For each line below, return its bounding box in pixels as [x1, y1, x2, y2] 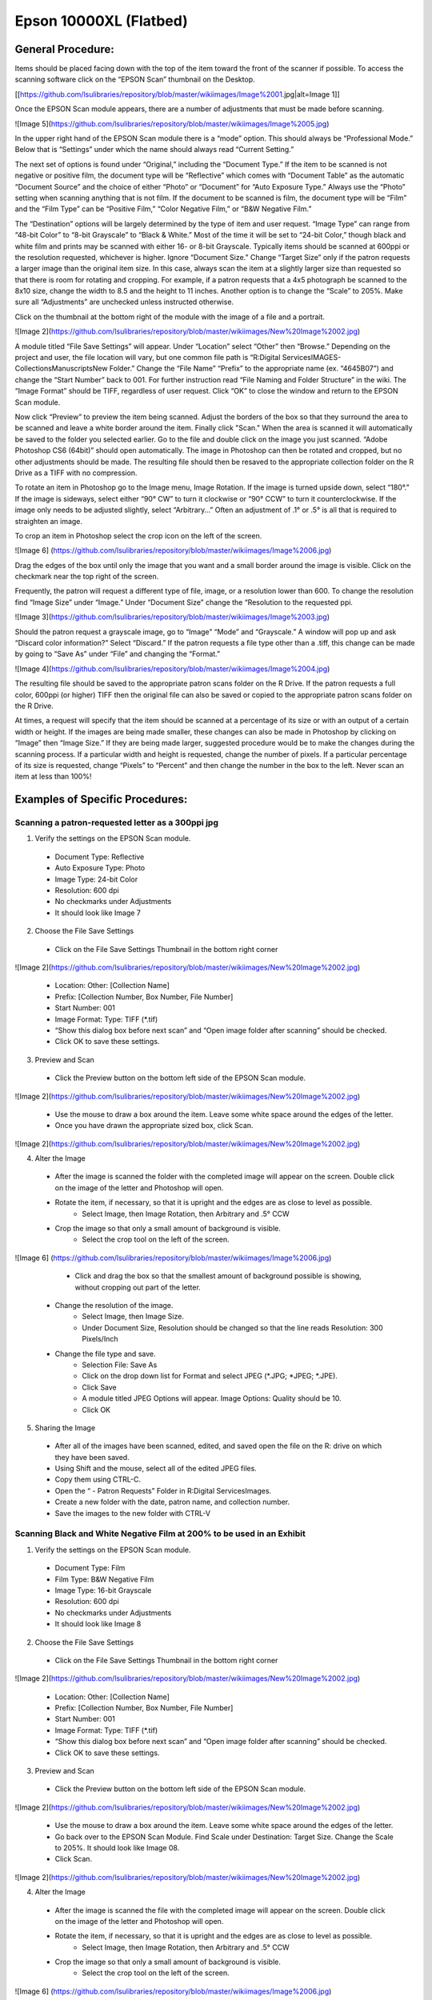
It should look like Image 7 [54, 908, 142, 918]
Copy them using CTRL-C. [54, 1474, 142, 1484]
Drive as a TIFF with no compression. [14, 468, 138, 478]
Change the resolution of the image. [54, 1300, 174, 1310]
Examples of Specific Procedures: [14, 793, 188, 806]
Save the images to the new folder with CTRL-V [54, 1508, 211, 1518]
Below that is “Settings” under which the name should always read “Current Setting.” [14, 145, 294, 154]
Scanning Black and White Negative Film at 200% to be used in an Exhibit [14, 1528, 306, 1539]
